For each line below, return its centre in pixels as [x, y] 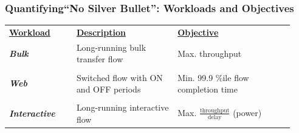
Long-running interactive [122, 107]
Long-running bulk [111, 47]
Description [101, 32]
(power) [247, 112]
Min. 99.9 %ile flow [213, 77]
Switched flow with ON [119, 77]
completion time [208, 89]
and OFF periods [108, 89]
